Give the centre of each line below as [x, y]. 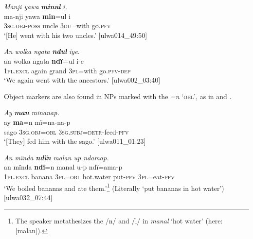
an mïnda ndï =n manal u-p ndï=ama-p [63, 167]
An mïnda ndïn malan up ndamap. [56, 157]
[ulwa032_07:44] [28, 197]
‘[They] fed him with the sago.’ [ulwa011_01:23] [75, 141]
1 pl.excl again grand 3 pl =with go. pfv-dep [67, 70]
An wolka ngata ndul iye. [42, 51]
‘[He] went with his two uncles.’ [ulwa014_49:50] [76, 35]
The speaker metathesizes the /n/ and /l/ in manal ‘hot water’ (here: [119, 221]
